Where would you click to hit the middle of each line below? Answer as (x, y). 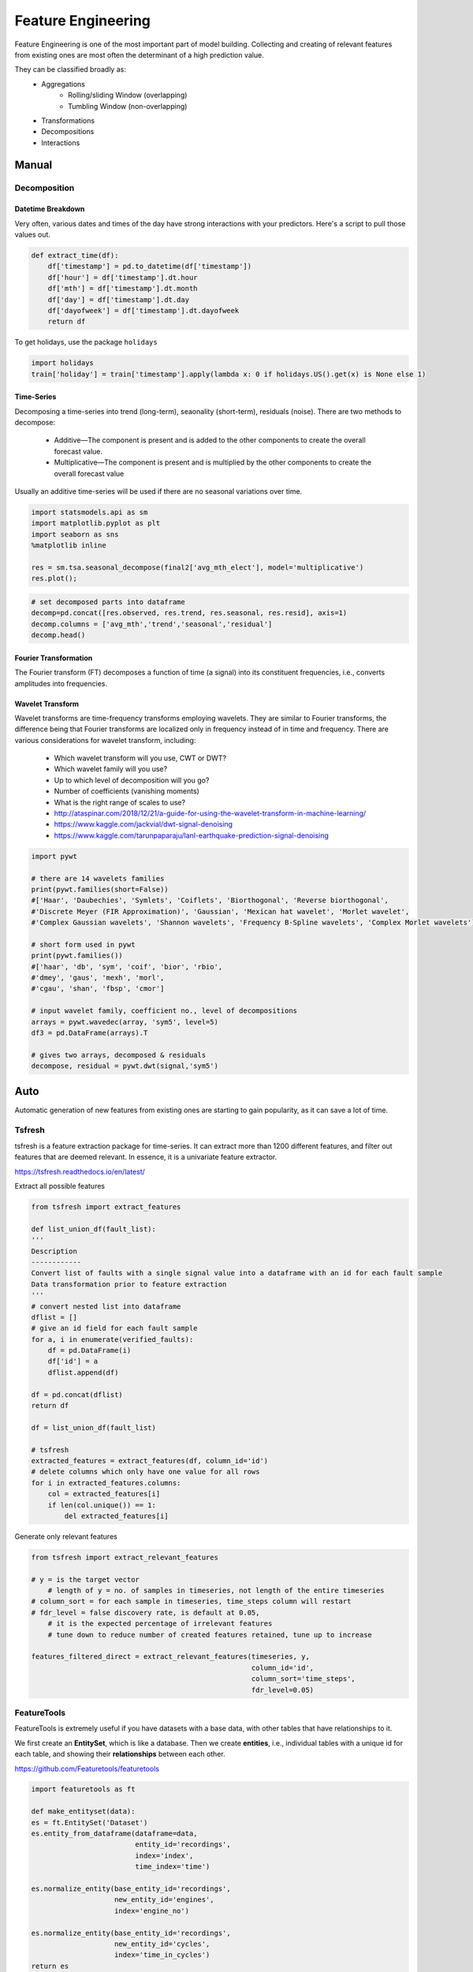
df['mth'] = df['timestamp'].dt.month (123, 289)
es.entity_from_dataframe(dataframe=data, (114, 1834)
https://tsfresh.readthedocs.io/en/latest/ (80, 1171)
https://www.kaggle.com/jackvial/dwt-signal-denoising (143, 824)
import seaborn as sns (75, 534)
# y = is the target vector (85, 1579)
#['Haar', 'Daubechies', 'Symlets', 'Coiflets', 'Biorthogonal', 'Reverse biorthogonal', (210, 900)
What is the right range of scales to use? (119, 802)
